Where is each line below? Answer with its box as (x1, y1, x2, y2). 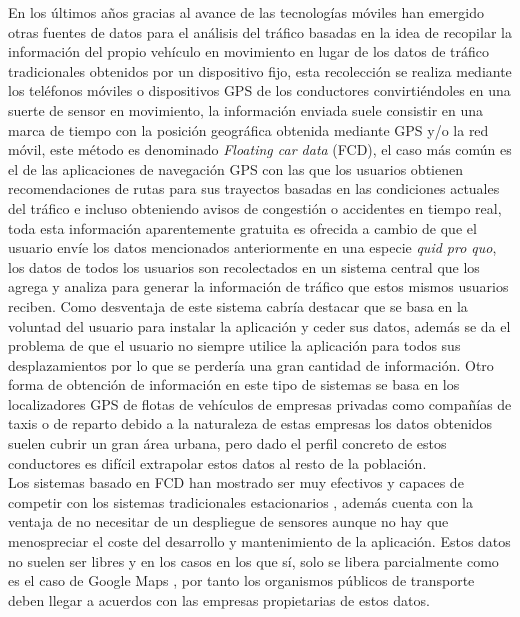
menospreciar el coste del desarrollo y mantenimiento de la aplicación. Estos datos (8, 531, 511, 552)
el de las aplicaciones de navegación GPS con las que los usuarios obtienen (8, 158, 463, 179)
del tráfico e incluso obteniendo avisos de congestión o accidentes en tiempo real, (8, 197, 502, 218)
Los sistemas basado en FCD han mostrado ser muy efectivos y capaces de (8, 472, 464, 493)
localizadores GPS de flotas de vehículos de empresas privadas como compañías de (8, 393, 512, 414)
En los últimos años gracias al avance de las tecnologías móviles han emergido (8, 2, 484, 22)
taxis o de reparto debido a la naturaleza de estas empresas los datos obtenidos (8, 413, 493, 434)
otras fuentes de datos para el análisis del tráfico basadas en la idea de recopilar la (8, 21, 512, 42)
